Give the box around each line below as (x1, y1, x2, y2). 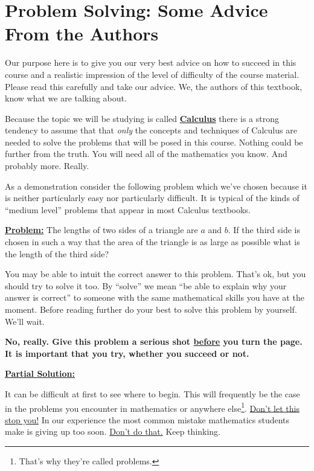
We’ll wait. (5, 315, 45, 327)
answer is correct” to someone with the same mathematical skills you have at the (5, 291, 304, 304)
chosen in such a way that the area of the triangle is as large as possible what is (5, 235, 300, 248)
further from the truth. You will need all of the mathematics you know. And (5, 147, 287, 160)
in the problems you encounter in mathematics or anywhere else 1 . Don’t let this (5, 400, 300, 414)
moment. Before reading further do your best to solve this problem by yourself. (5, 303, 297, 315)
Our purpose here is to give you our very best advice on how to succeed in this (5, 56, 296, 69)
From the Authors (5, 21, 159, 46)
